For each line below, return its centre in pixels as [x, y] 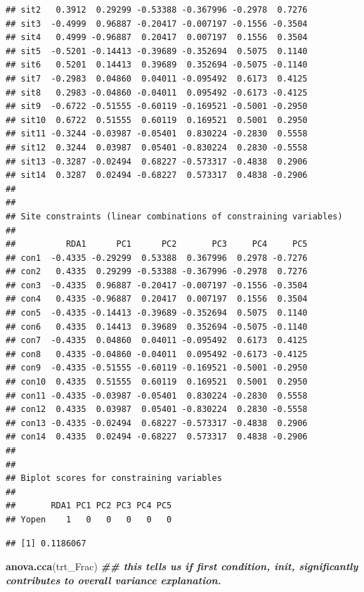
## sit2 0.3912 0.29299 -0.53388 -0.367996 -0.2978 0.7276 [157, 10]
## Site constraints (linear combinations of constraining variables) [174, 216]
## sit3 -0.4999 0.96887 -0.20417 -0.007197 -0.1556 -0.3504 [157, 24]
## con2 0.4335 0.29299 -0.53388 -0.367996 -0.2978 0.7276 [157, 272]
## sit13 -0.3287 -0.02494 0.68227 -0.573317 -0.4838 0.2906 [157, 161]
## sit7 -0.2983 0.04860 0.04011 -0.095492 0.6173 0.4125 [157, 78]
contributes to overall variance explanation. [113, 580]
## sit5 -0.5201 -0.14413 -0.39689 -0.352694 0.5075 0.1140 [157, 51]
